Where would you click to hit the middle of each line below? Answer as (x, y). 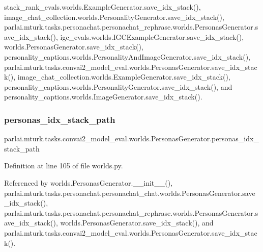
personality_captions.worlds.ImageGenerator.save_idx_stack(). (103, 97)
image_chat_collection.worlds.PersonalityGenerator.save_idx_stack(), (114, 17)
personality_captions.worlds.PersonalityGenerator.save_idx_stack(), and (118, 86)
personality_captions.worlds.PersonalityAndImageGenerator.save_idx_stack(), (127, 56)
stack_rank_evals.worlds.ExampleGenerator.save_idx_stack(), (103, 7)
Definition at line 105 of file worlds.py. (64, 166)
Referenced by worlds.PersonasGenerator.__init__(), (89, 182)
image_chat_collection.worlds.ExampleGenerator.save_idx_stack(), (124, 77)
